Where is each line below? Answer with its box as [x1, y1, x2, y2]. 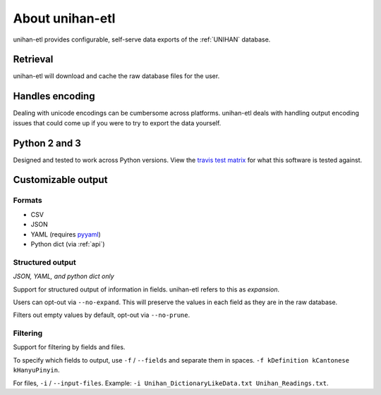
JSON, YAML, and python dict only [13, 272, 114, 281]
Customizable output [13, 174, 108, 186]
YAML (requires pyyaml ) [30, 230, 102, 239]
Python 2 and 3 [13, 137, 81, 149]
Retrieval [13, 54, 54, 65]
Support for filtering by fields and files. [13, 343, 126, 351]
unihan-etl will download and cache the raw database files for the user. [13, 72, 220, 80]
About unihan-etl [13, 11, 116, 26]
